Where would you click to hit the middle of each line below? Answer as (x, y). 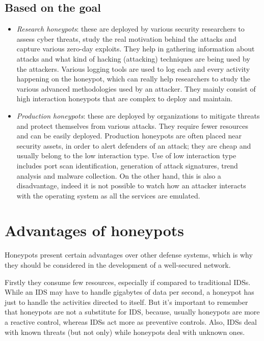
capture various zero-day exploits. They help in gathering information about (136, 49)
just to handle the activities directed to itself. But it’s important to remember (126, 302)
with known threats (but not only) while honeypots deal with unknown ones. (125, 332)
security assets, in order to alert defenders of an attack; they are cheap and (134, 145)
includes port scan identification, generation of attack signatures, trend (127, 165)
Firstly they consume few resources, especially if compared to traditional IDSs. (128, 282)
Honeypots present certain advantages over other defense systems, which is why (129, 255)
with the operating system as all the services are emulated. (108, 195)
